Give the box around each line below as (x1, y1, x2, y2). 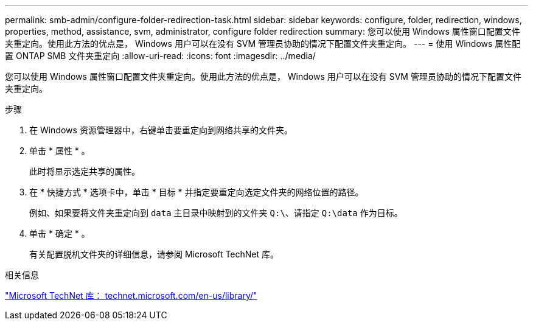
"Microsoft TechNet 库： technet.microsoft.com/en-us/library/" (5, 290, 257, 301)
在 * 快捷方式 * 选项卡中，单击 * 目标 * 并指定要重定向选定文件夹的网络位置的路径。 (29, 187, 364, 197)
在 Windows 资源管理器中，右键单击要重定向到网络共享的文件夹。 (29, 125, 293, 135)
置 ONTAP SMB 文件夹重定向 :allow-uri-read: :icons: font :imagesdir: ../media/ (5, 51, 316, 61)
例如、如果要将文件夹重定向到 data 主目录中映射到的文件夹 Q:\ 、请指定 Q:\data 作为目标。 (29, 208, 403, 218)
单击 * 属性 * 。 (29, 145, 90, 156)
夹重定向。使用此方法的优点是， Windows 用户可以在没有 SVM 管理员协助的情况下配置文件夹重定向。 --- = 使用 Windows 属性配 (5, 38, 521, 49)
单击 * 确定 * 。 (29, 228, 90, 239)
